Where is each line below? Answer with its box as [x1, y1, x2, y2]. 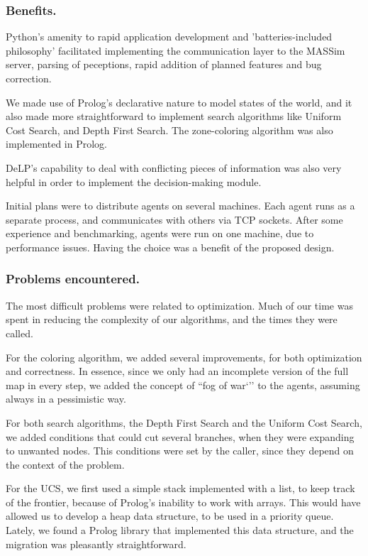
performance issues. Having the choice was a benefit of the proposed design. [6, 239, 335, 254]
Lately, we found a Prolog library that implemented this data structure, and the [6, 523, 354, 538]
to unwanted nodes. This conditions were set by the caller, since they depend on [6, 443, 354, 458]
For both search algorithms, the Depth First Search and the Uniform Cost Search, [6, 415, 362, 430]
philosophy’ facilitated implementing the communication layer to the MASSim [6, 43, 345, 58]
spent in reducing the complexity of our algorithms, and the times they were [6, 312, 338, 327]
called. [6, 325, 33, 340]
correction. [6, 71, 52, 85]
